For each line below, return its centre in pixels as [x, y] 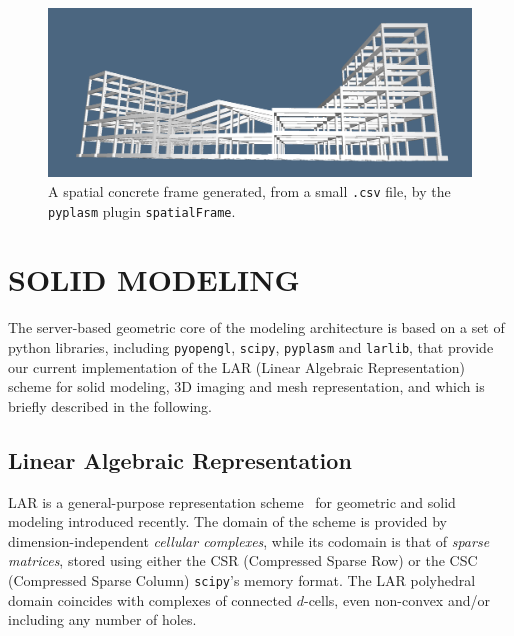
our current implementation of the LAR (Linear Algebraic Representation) [236, 366]
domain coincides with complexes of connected [150, 599]
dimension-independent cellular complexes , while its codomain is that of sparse [249, 540]
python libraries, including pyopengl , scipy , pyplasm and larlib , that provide [251, 346]
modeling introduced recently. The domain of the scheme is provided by [227, 521]
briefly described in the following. [110, 405]
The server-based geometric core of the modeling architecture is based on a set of [256, 327]
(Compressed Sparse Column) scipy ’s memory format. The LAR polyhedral [242, 579]
